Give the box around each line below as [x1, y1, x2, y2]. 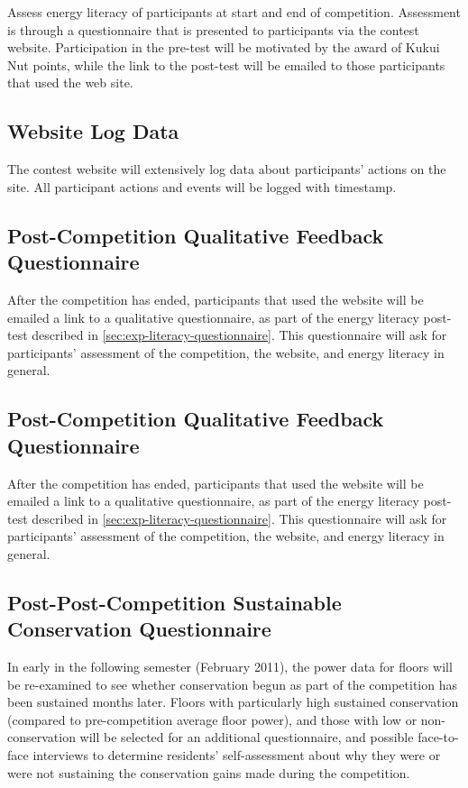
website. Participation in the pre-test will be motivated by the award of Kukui [7, 38, 440, 57]
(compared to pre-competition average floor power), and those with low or [7, 710, 418, 728]
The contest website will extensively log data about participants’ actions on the [7, 160, 446, 179]
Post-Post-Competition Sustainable [7, 588, 342, 616]
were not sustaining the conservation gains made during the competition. [7, 763, 410, 782]
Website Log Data [7, 117, 179, 145]
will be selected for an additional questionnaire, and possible [79, 728, 414, 747]
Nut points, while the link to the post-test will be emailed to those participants [7, 55, 445, 74]
